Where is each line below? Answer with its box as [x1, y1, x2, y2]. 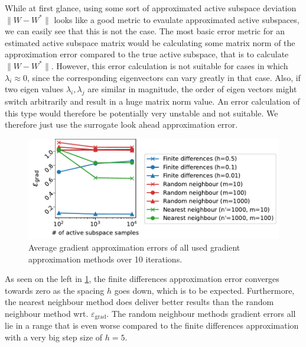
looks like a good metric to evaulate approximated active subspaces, [54, 13, 300, 25]
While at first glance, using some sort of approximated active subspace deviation [5, 2, 297, 14]
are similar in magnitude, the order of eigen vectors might [87, 83, 297, 95]
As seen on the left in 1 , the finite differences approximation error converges [5, 273, 279, 285]
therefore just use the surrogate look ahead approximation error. [5, 118, 238, 131]
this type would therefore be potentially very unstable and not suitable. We [5, 106, 278, 119]
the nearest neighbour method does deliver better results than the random [5, 296, 274, 308]
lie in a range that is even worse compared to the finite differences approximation [5, 319, 299, 332]
